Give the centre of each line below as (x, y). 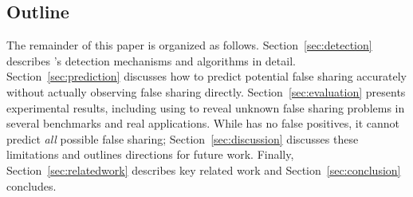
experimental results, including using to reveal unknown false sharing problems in (206, 107)
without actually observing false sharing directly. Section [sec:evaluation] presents (206, 91)
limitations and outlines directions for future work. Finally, (150, 154)
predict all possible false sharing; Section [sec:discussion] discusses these (183, 138)
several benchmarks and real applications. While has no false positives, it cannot (203, 123)
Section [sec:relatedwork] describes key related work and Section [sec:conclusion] (204, 169)
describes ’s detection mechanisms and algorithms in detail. (151, 60)
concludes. (31, 185)
